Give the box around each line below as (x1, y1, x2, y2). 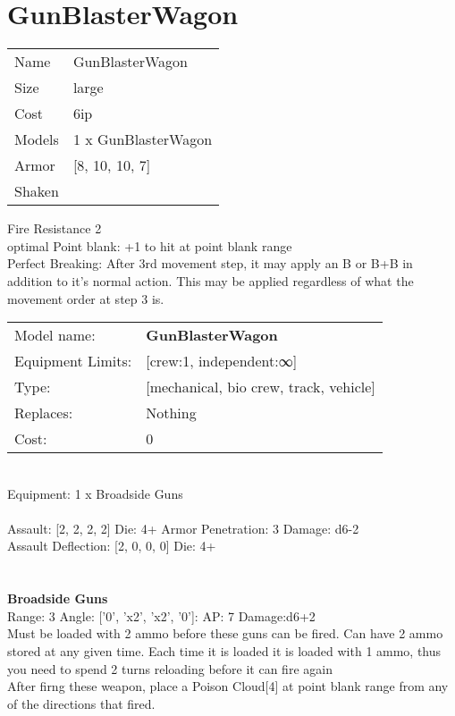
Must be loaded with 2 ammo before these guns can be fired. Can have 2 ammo (7, 624, 443, 643)
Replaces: (14, 402, 73, 424)
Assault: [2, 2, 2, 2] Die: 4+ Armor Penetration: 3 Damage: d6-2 (7, 518, 359, 537)
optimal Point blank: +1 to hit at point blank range (7, 236, 292, 255)
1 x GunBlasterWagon (72, 129, 213, 150)
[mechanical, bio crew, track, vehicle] (146, 376, 375, 398)
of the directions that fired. (7, 694, 156, 712)
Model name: (14, 324, 96, 346)
